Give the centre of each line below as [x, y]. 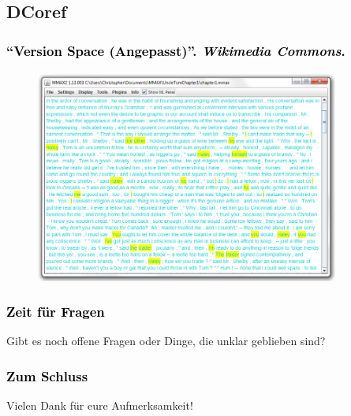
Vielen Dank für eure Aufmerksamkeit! [100, 405]
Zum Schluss [47, 375]
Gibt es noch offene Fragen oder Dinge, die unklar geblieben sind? [166, 341]
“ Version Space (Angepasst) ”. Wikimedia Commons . [176, 50]
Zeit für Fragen [56, 312]
